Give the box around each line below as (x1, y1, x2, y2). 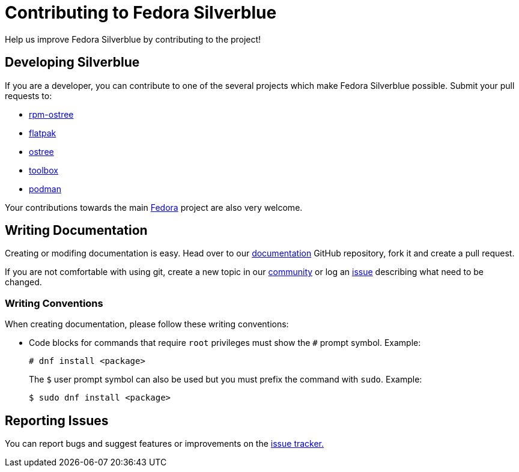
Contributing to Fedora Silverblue (5, 2, 277, 23)
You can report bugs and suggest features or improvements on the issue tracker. (5, 438, 324, 449)
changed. (5, 277, 42, 288)
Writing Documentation (5, 223, 148, 238)
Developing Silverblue (5, 55, 140, 70)
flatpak (29, 127, 56, 138)
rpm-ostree (29, 109, 74, 120)
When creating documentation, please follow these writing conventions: (5, 319, 289, 330)
